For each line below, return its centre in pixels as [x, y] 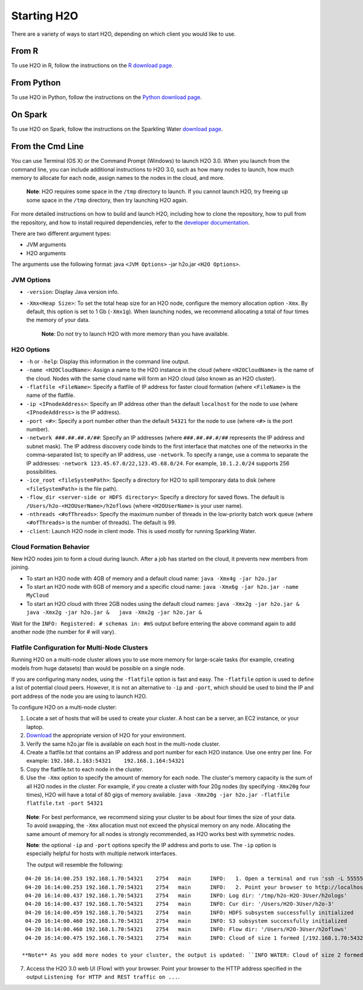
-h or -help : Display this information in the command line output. [108, 361]
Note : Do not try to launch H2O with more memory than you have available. [135, 334]
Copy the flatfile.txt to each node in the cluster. [85, 769]
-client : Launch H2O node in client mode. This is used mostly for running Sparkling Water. [141, 531]
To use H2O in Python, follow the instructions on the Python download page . [106, 98]
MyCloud [38, 596]
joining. [20, 567]
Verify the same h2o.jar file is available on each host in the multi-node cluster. [123, 744]
